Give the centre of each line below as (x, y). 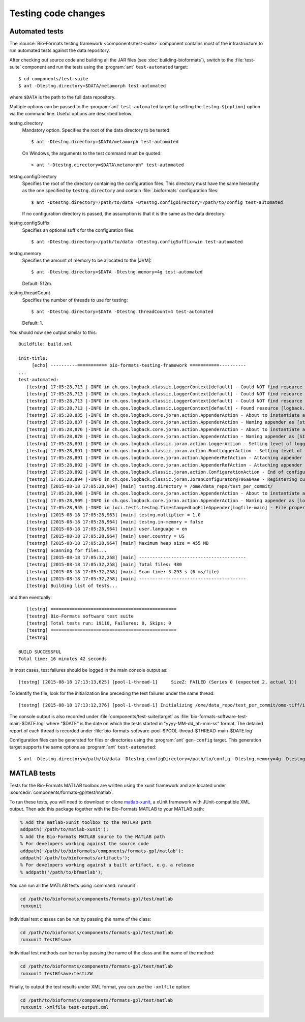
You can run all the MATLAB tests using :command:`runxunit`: (74, 885)
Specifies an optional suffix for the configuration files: (78, 230)
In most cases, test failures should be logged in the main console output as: (88, 670)
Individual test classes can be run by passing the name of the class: (80, 919)
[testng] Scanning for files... (67, 550)
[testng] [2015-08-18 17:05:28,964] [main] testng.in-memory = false (115, 522)
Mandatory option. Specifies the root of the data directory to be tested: (96, 130)
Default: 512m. (37, 283)
